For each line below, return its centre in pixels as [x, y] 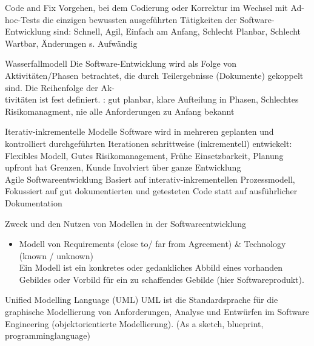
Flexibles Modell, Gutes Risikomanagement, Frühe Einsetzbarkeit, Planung [144, 155]
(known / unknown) [56, 255]
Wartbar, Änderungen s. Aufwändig [71, 43]
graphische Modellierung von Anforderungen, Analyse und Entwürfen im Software [157, 312]
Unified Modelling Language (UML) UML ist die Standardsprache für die [142, 300]
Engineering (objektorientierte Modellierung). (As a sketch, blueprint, [134, 323]
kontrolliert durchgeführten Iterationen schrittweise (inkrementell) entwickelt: [149, 143]
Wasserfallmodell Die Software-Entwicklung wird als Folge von [121, 63]
